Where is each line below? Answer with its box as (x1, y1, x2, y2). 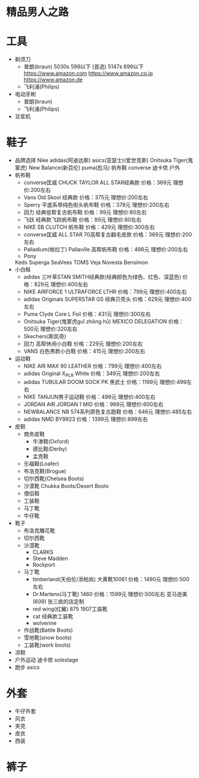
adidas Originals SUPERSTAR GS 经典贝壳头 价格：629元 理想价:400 (23, 295, 192, 303)
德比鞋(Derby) (32, 445, 67, 452)
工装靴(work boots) (23, 641, 71, 648)
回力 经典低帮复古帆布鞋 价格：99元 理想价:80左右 (23, 209, 147, 216)
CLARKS (32, 548, 53, 556)
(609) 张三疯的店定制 (32, 598, 84, 605)
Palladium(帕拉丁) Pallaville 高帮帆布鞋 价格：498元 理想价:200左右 (23, 246, 188, 253)
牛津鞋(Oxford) (32, 437, 70, 445)
